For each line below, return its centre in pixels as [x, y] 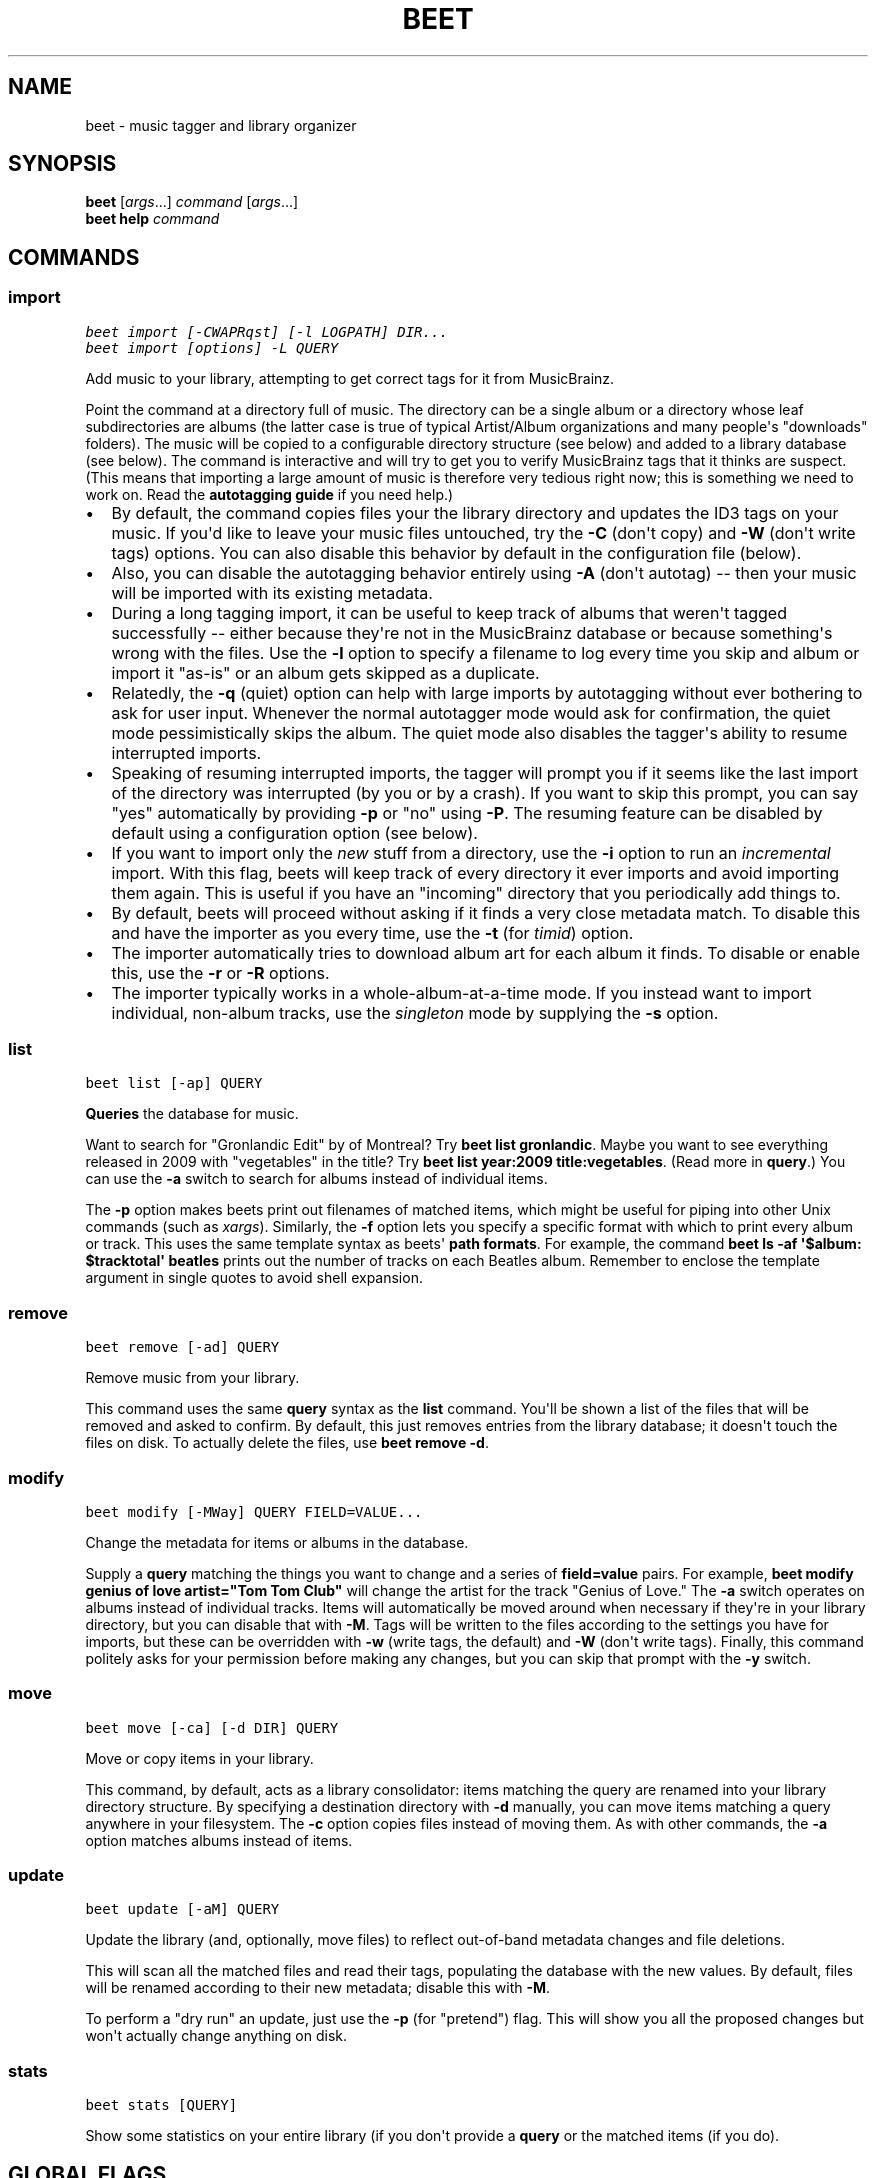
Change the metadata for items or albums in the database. [277, 1542]
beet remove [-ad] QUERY [182, 1347]
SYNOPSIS [62, 164]
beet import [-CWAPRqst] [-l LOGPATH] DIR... [266, 331]
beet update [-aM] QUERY [182, 1909]
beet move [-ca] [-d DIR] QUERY [212, 1727]
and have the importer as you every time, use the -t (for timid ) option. [372, 932]
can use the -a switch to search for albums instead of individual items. [316, 1179]
